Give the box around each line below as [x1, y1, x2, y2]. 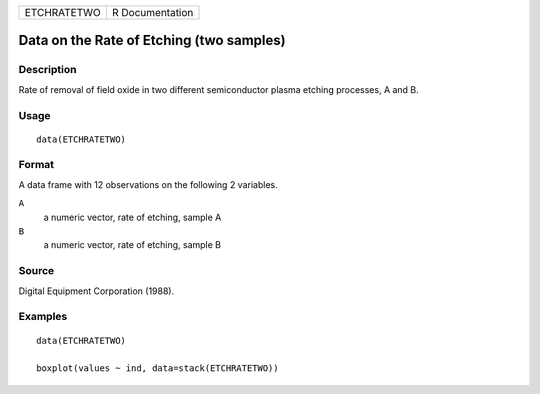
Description [18, 63, 77, 77]
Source [18, 264, 55, 278]
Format [18, 158, 55, 172]
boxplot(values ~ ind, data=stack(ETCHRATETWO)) [36, 363, 279, 374]
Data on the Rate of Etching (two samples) [18, 32, 286, 49]
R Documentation [111, 6, 194, 19]
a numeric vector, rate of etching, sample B [43, 239, 222, 251]
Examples [18, 310, 68, 324]
